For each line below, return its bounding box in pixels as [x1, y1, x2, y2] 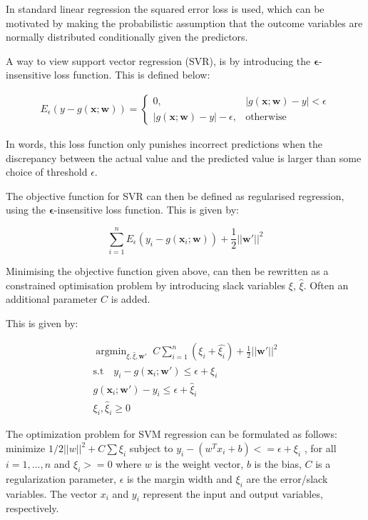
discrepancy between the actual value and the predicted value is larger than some [6, 150, 362, 165]
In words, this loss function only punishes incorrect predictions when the [6, 136, 323, 151]
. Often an [303, 277, 349, 292]
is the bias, [254, 456, 302, 471]
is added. [111, 291, 150, 306]
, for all [304, 441, 337, 456]
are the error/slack [246, 471, 328, 486]
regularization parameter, [6, 471, 116, 486]
